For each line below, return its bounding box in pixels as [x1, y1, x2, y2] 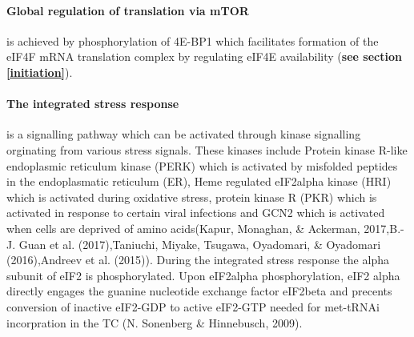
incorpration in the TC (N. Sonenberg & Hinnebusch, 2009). [6, 314, 303, 331]
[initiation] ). [6, 63, 73, 80]
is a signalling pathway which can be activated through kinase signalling [6, 126, 361, 142]
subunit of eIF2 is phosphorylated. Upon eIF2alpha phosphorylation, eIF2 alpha [6, 267, 400, 283]
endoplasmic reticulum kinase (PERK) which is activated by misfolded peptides [6, 157, 398, 174]
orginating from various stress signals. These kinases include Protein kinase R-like [6, 141, 408, 158]
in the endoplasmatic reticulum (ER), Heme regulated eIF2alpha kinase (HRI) [6, 173, 392, 190]
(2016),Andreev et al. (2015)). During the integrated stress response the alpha [6, 251, 389, 268]
